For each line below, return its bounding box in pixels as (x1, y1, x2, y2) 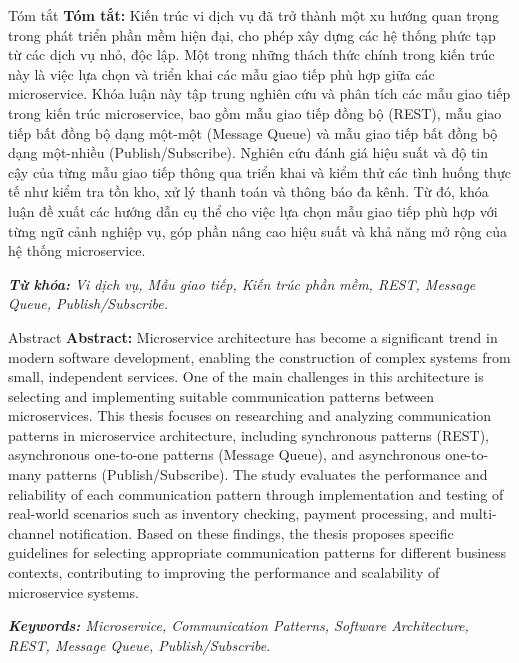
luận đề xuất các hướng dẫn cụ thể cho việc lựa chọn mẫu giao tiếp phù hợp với (8, 200, 498, 221)
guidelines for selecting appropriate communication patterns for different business (8, 542, 507, 563)
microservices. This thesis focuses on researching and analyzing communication (8, 405, 491, 426)
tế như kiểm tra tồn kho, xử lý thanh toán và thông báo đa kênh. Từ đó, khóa (8, 181, 489, 202)
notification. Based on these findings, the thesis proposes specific (58, 522, 454, 543)
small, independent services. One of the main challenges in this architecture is (8, 366, 484, 387)
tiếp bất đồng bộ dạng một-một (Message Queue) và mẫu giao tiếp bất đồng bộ (8, 122, 498, 143)
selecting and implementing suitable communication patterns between (8, 385, 435, 406)
